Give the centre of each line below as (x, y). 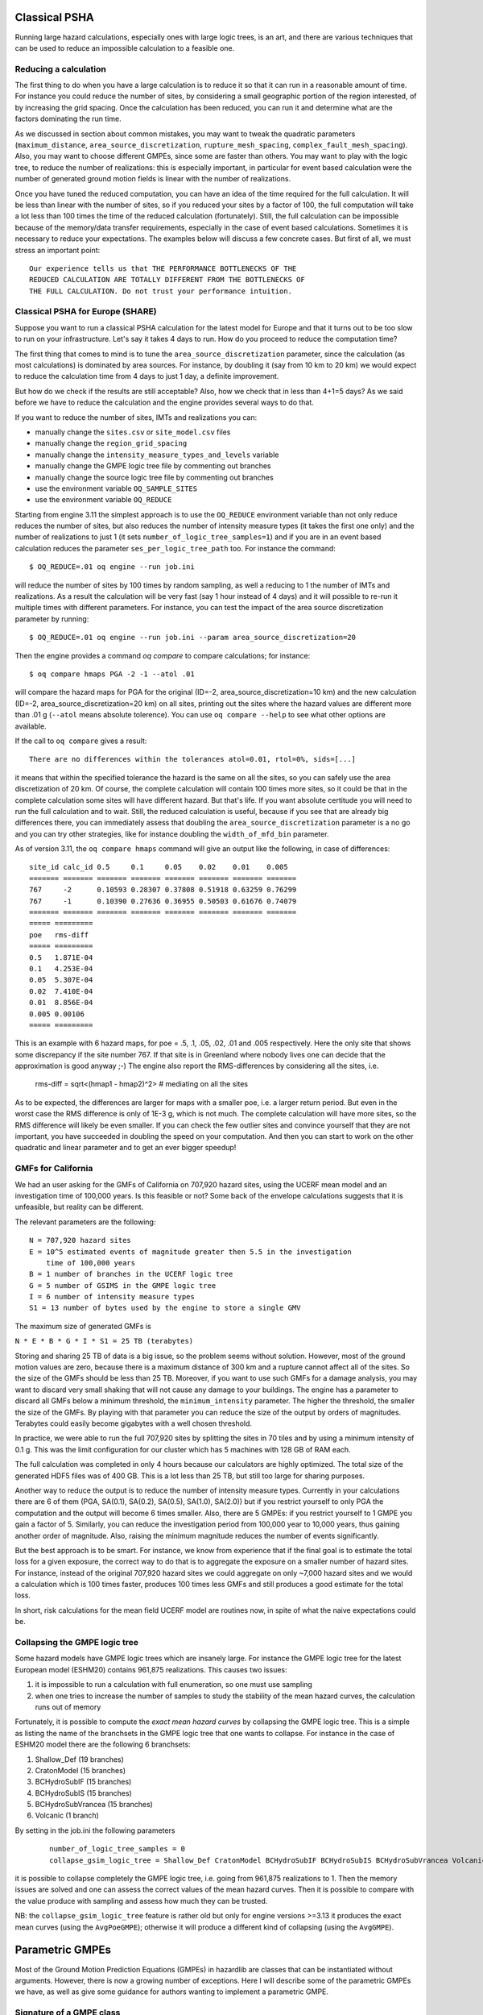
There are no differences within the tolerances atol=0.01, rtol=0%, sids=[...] (193, 759)
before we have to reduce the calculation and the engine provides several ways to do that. (164, 402)
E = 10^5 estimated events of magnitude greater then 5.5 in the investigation (190, 1252)
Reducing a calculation (60, 69)
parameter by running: (52, 619)
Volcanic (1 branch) (67, 1816)
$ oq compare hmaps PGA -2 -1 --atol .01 (112, 674)
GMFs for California (54, 1169)
